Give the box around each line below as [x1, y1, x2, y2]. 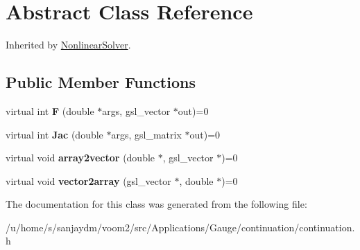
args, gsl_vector [102, 103, 171, 118]
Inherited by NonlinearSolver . [6, 37, 131, 52]
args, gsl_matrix [111, 127, 182, 141]
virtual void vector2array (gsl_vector [6, 173, 171, 188]
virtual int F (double [6, 103, 94, 118]
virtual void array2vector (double [6, 150, 155, 165]
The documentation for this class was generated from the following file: [6, 197, 307, 211]
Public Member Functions [6, 71, 196, 93]
